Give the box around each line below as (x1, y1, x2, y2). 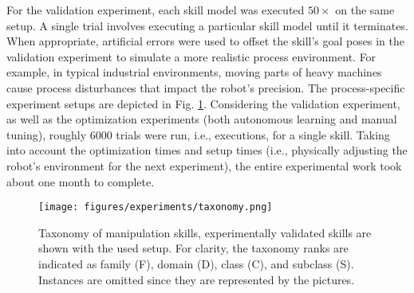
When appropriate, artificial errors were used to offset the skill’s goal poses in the (6, 33, 404, 49)
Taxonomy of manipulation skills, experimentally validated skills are (38, 224, 372, 240)
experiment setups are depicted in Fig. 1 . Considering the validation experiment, (6, 95, 400, 111)
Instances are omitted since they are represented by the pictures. (38, 271, 355, 287)
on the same (335, 2, 395, 18)
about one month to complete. (6, 173, 155, 189)
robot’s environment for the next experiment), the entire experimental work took (6, 157, 402, 174)
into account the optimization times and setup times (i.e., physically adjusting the (6, 142, 408, 158)
